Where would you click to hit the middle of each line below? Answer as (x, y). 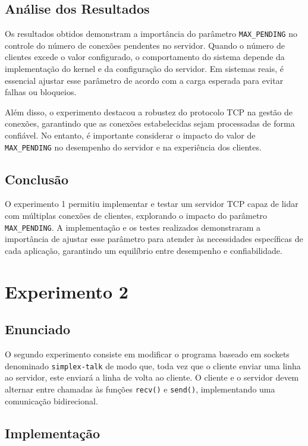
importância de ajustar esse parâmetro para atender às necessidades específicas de (154, 239)
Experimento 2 (67, 291)
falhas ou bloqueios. (41, 92)
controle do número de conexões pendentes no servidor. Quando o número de (145, 45)
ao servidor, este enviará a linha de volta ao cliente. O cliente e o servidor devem (152, 377)
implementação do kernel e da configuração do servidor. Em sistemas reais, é (144, 69)
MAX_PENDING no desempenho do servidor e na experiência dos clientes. (133, 147)
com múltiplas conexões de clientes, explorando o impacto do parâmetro (136, 216)
